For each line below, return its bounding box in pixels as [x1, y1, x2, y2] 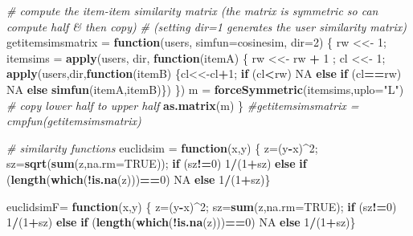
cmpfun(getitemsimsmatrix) [6, 112, 141, 129]
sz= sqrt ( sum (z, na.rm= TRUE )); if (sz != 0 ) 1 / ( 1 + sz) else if [6, 155, 307, 172]
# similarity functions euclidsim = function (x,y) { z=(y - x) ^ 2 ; [6, 139, 318, 156]
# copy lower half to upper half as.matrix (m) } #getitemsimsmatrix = [6, 96, 359, 113]
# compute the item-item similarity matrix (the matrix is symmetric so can [6, 2, 378, 18]
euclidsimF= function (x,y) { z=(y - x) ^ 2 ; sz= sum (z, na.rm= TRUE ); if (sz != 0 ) [6, 197, 397, 214]
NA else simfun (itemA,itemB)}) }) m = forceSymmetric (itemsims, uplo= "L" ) [6, 80, 404, 97]
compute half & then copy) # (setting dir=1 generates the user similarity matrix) [6, 18, 407, 35]
